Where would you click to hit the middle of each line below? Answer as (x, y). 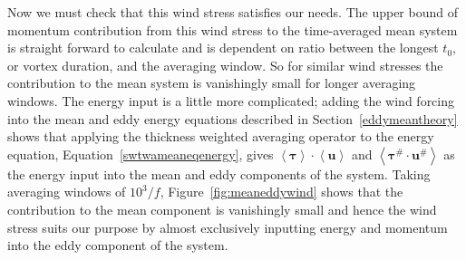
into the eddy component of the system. (118, 245)
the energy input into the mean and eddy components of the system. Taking (219, 173)
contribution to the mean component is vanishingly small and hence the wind (222, 209)
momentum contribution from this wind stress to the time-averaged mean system (233, 29)
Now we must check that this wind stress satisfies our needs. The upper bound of (233, 12)
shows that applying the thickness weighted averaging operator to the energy (221, 136)
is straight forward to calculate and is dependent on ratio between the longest (223, 48)
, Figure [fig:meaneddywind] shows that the (282, 192)
